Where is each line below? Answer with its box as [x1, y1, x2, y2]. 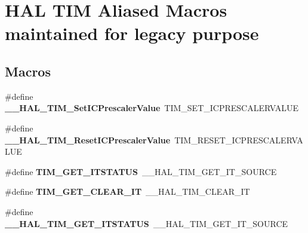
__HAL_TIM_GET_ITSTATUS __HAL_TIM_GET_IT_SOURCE [5, 217, 288, 229]
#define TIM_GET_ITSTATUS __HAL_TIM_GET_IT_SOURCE [5, 165, 277, 177]
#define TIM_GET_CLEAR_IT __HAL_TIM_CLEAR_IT [5, 185, 250, 198]
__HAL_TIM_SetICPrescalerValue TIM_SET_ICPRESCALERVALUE [5, 102, 298, 114]
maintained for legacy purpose [5, 21, 259, 45]
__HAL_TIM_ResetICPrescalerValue [5, 133, 171, 146]
